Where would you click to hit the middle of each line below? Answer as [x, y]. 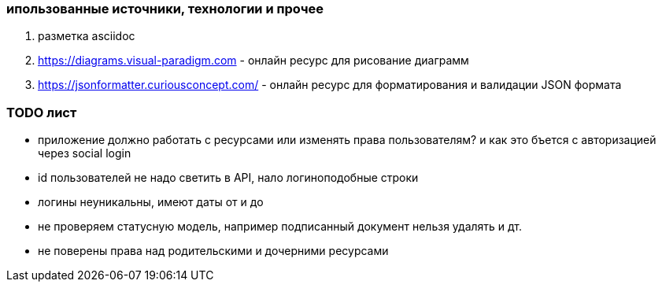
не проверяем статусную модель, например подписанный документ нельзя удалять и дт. [280, 227]
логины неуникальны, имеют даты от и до [151, 202]
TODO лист [42, 112]
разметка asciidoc [87, 36]
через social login [85, 153]
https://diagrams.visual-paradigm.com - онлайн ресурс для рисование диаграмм [253, 61]
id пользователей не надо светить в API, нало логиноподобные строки [228, 178]
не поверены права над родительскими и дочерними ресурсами [213, 251]
